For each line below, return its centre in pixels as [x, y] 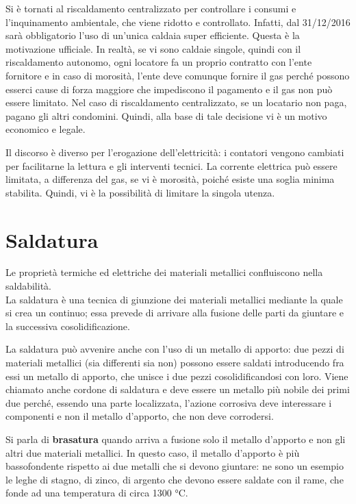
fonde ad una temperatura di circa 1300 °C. [97, 493]
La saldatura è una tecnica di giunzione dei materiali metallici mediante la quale [174, 299]
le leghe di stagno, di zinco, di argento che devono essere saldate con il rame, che [175, 479]
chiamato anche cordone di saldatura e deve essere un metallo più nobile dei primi [178, 389]
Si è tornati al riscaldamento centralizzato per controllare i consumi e [151, 8]
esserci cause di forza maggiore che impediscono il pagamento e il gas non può [169, 89]
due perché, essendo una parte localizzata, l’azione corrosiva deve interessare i [169, 402]
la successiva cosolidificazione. [68, 326]
